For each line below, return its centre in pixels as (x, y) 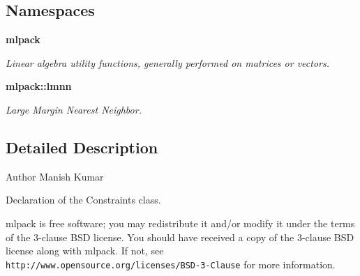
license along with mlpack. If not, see (85, 251)
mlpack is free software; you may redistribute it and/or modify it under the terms (180, 223)
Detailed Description (82, 147)
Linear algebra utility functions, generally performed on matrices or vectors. (168, 62)
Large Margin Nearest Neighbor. (74, 109)
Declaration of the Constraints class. (83, 200)
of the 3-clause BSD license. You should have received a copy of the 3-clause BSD (180, 237)
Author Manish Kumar (55, 176)
